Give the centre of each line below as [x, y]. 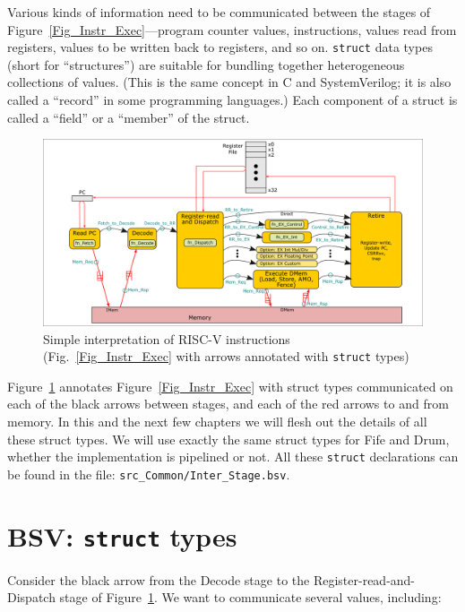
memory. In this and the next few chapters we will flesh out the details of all [217, 421]
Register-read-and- [364, 579]
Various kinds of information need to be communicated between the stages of [219, 12]
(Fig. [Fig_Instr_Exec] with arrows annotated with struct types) [226, 356]
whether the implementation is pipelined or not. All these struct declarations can [233, 457]
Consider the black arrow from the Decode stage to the [159, 579]
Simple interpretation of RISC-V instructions [167, 338]
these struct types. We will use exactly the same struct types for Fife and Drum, [228, 439]
